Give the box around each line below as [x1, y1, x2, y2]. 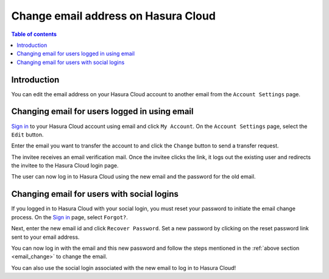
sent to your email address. [11, 233, 80, 241]
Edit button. [11, 131, 44, 138]
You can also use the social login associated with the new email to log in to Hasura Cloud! [11, 264, 236, 271]
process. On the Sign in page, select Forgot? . [11, 213, 128, 221]
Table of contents [11, 30, 57, 38]
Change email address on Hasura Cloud [11, 9, 216, 23]
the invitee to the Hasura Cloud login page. [11, 162, 119, 169]
